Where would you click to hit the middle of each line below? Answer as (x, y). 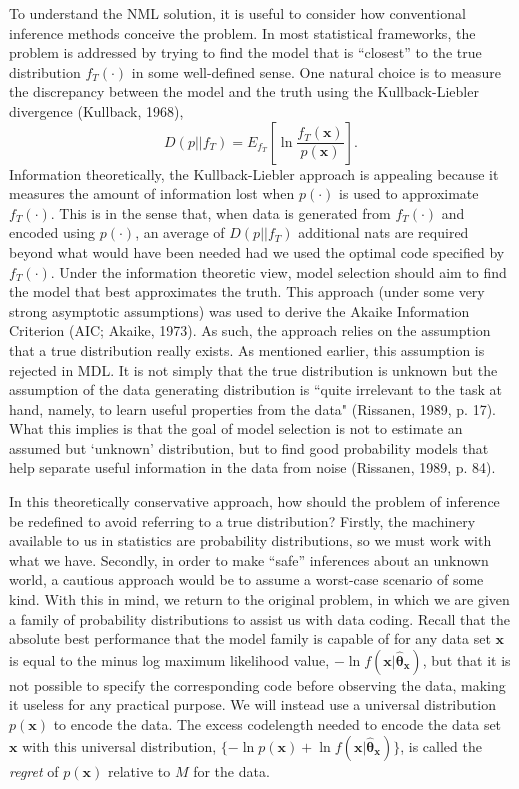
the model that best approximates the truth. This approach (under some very (247, 291)
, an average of (180, 232)
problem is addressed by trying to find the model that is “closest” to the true (245, 52)
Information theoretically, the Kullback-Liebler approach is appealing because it (254, 173)
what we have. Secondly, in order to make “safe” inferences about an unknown (249, 559)
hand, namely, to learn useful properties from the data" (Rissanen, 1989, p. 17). (252, 408)
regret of (34, 770)
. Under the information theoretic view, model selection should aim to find (278, 271)
